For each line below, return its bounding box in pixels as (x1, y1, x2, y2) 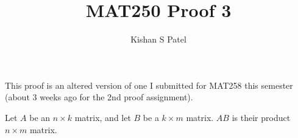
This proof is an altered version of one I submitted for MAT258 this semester (5, 78, 293, 91)
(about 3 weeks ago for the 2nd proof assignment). (5, 91, 193, 103)
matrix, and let (74, 111, 131, 123)
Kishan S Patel (130, 33, 186, 46)
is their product (232, 111, 291, 123)
